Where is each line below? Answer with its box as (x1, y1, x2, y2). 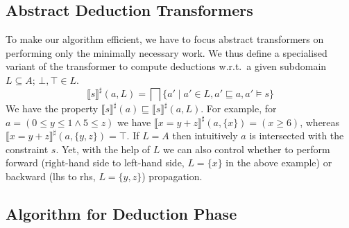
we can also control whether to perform (163, 141, 330, 156)
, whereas (300, 114, 340, 129)
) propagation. (142, 169, 203, 184)
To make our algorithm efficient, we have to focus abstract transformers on (6, 32, 324, 46)
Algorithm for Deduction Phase (6, 203, 237, 225)
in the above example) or (225, 155, 332, 170)
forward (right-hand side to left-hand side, (6, 155, 185, 170)
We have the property (6, 101, 99, 116)
